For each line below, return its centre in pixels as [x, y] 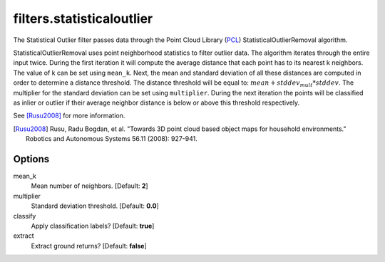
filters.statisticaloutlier [83, 19]
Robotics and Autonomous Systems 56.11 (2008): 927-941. [112, 139]
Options [31, 159]
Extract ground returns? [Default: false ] [89, 246]
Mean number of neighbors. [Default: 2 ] [90, 186]
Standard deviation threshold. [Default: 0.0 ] [95, 206]
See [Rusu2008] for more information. [69, 116]
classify [25, 216]
